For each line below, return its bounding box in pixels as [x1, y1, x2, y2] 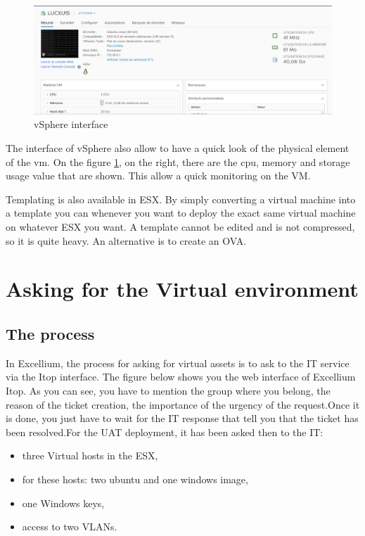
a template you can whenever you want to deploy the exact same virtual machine [6, 205, 356, 220]
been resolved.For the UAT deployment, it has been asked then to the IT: [6, 424, 324, 439]
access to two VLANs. [22, 519, 117, 534]
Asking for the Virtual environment [6, 274, 359, 303]
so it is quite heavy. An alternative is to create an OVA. [6, 233, 247, 248]
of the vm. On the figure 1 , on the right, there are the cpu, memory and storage [6, 154, 350, 169]
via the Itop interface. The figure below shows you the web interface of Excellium [6, 369, 356, 384]
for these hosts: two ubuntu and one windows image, [22, 471, 248, 486]
